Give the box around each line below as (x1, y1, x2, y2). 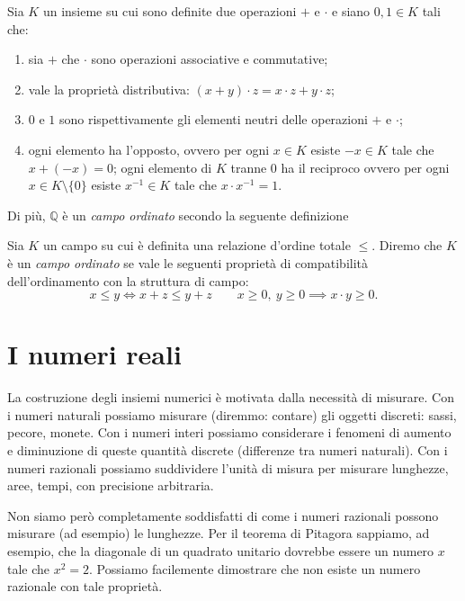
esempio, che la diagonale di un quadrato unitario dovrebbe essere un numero (7, 542, 434, 560)
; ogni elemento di (112, 157, 212, 176)
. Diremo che (371, 236, 443, 255)
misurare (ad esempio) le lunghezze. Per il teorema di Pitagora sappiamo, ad (7, 524, 430, 543)
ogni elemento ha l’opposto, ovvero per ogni (28, 139, 270, 158)
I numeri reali (7, 336, 182, 372)
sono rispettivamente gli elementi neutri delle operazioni (59, 110, 368, 129)
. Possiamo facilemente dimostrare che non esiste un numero (89, 559, 421, 578)
